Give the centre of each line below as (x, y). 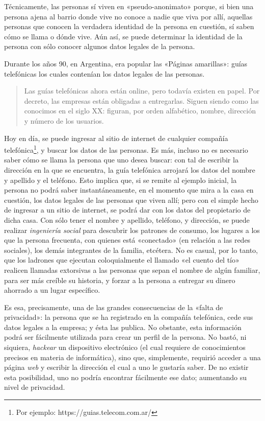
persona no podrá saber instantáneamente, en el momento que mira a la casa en (129, 190)
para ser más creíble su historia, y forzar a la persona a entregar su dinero (120, 280)
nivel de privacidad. (35, 387)
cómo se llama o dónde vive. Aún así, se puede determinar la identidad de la (123, 36)
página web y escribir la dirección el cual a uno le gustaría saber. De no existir (126, 367)
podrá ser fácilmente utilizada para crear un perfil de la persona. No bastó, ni (125, 337)
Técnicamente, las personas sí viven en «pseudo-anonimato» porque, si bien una (129, 6)
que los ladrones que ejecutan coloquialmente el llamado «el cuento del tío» (122, 260)
